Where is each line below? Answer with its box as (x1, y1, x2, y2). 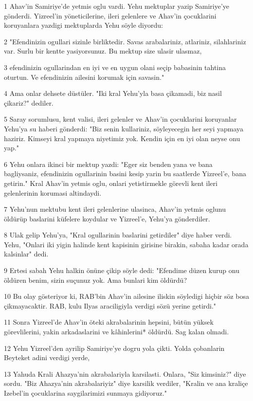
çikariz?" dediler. (4, 97, 54, 108)
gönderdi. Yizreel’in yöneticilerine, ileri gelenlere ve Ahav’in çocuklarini (4, 10, 217, 20)
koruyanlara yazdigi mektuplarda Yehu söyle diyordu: (4, 20, 163, 30)
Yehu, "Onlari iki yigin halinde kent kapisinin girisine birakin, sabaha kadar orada (4, 239, 249, 249)
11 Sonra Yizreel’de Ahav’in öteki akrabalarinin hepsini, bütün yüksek (4, 317, 214, 327)
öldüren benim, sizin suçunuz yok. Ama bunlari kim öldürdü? (4, 274, 187, 285)
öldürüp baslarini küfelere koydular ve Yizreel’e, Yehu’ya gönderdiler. (4, 213, 210, 223)
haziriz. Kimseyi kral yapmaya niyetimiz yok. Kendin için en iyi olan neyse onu (4, 133, 240, 143)
